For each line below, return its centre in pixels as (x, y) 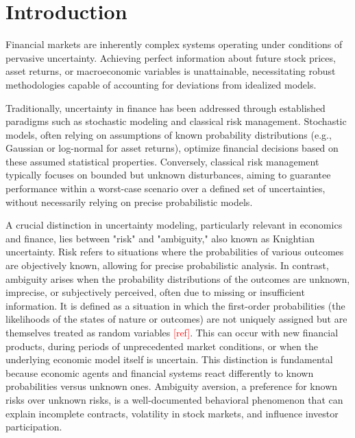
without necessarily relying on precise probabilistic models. (129, 201)
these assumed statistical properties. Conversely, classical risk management (162, 161)
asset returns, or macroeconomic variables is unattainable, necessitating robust (171, 71)
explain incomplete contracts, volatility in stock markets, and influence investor (172, 413)
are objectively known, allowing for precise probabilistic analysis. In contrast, (167, 265)
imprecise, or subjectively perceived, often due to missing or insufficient (155, 292)
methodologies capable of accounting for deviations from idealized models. (161, 84)
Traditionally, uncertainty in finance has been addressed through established (166, 107)
